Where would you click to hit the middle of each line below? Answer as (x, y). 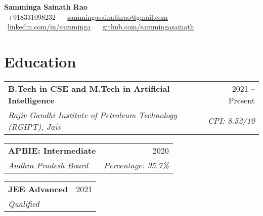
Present (242, 100)
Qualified (24, 203)
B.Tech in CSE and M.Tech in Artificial (89, 88)
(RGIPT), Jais (34, 126)
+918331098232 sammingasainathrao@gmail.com (87, 16)
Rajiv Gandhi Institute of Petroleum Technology (93, 115)
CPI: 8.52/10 (231, 121)
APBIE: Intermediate (52, 150)
